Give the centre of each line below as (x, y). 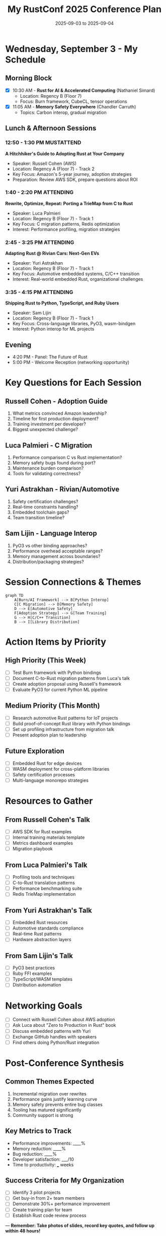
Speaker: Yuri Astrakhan (38, 263)
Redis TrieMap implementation (44, 894)
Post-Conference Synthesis (65, 1063)
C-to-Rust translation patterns (44, 883)
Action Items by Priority (56, 642)
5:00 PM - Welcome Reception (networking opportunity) (71, 362)
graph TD (14, 595)
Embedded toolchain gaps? (41, 512)
